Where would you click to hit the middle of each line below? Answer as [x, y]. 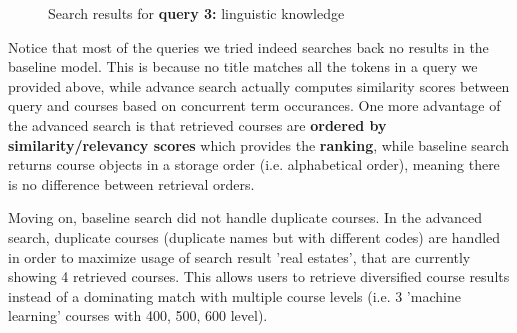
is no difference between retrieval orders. [131, 183]
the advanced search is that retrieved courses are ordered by [197, 124]
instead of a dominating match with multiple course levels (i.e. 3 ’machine [234, 295]
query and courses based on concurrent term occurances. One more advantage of [254, 105]
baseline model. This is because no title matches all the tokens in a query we [243, 66]
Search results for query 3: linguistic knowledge [196, 13]
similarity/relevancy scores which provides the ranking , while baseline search [259, 144]
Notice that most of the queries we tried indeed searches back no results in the [248, 46]
